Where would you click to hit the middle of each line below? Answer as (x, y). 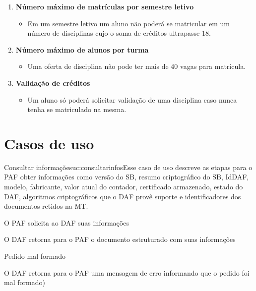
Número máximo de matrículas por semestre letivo (105, 6)
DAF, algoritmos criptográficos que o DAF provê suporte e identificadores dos (123, 196)
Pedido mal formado (35, 256)
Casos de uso (49, 143)
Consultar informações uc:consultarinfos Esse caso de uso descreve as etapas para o (128, 167)
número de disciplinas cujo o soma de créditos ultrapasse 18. (119, 33)
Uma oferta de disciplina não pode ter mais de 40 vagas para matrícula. (137, 66)
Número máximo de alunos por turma (82, 49)
